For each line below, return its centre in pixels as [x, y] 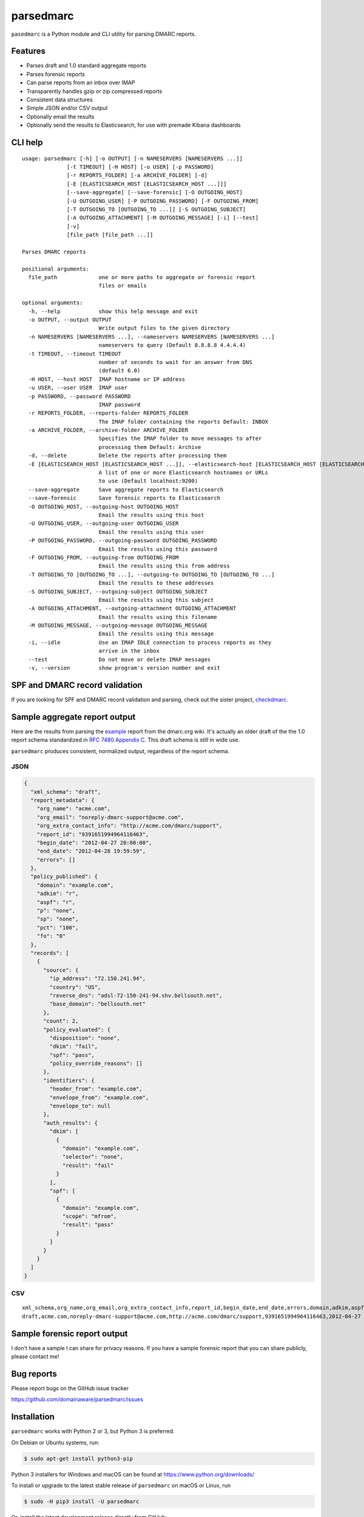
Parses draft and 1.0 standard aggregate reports [86, 66]
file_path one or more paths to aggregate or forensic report [142, 277]
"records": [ [50, 953]
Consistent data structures [60, 100]
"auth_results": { [71, 1123]
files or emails [123, 286]
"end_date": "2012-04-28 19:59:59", [91, 851]
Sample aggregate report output [73, 717]
